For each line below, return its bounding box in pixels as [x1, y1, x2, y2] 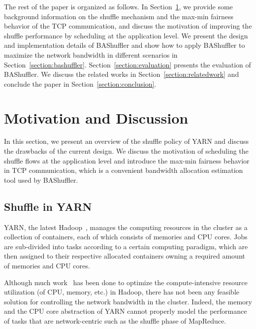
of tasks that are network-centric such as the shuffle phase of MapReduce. [4, 315, 226, 326]
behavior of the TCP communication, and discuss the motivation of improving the [4, 21, 252, 31]
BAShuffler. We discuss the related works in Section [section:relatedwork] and [4, 69, 239, 79]
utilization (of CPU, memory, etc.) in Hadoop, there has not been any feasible [4, 287, 240, 297]
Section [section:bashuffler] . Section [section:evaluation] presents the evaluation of [4, 59, 251, 69]
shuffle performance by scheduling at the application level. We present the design [4, 30, 248, 40]
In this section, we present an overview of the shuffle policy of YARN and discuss [4, 136, 249, 146]
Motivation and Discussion [4, 107, 189, 128]
